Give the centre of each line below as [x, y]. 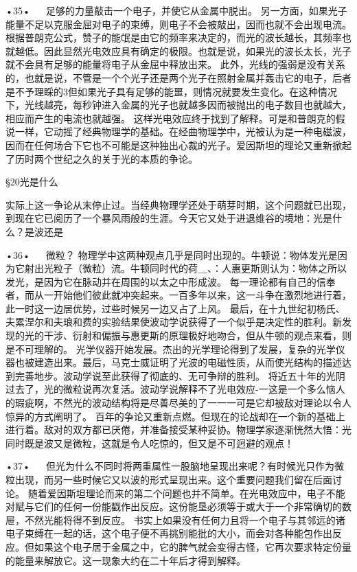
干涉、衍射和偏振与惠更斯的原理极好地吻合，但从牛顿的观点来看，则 [197, 335]
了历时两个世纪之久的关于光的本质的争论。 [102, 158]
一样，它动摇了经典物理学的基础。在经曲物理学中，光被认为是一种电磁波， [183, 131]
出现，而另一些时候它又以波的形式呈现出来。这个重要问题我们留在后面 [173, 479]
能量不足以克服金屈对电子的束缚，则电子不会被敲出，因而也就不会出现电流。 [178, 24]
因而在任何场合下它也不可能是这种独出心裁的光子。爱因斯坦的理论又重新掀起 [178, 145]
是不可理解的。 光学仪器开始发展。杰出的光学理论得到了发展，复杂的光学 [171, 348]
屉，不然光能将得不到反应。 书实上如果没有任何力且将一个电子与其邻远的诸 [175, 519]
